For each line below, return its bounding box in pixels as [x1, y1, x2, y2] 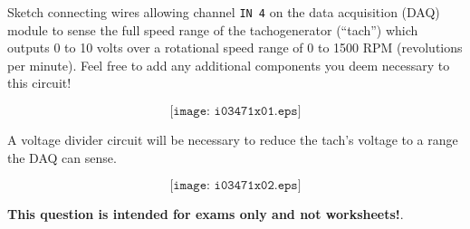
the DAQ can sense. [7, 148, 117, 167]
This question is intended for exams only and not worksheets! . [7, 205, 404, 224]
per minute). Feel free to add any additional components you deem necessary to [7, 55, 450, 74]
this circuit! [7, 73, 72, 92]
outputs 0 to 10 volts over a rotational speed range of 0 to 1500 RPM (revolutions [7, 38, 463, 57]
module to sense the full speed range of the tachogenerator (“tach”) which [7, 20, 418, 39]
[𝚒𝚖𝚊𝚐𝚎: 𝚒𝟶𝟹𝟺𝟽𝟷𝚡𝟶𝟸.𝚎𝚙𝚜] [169, 179, 302, 193]
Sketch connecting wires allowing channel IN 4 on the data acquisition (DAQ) [7, 3, 440, 21]
